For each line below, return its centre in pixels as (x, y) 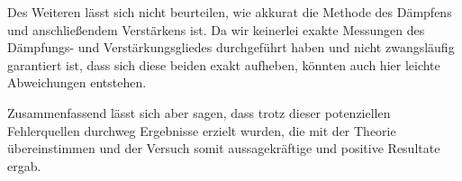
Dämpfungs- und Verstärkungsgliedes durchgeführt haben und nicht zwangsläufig (231, 47)
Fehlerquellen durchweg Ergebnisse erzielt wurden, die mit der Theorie (202, 130)
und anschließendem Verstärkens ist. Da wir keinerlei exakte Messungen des (216, 29)
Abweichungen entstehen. (77, 82)
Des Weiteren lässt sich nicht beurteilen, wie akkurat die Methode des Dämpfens (230, 12)
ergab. (24, 165)
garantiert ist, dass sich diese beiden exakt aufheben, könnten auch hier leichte (224, 64)
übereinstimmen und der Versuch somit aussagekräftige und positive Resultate (224, 148)
